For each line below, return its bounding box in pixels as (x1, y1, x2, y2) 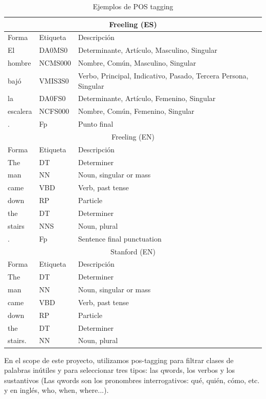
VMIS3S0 (39, 75, 69, 86)
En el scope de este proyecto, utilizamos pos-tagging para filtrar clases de (4, 354, 234, 365)
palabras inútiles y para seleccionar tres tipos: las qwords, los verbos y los (4, 365, 235, 375)
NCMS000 (39, 57, 71, 68)
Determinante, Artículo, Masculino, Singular (78, 45, 217, 55)
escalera (8, 106, 32, 116)
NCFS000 (39, 106, 70, 116)
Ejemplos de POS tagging (93, 1, 173, 11)
